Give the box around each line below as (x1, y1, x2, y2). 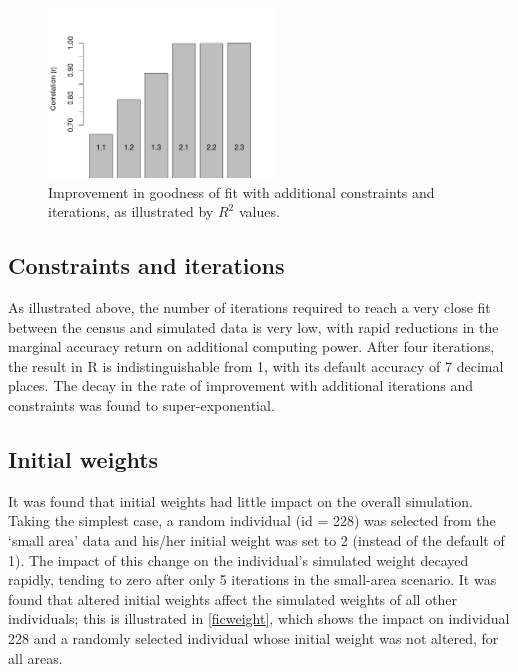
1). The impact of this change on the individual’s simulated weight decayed (8, 549, 469, 570)
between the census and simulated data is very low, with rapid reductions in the (8, 316, 499, 337)
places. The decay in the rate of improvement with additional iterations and (8, 375, 473, 396)
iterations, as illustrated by (48, 201, 214, 222)
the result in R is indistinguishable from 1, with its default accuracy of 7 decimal (8, 355, 504, 376)
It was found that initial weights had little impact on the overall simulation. (8, 490, 474, 511)
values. (238, 201, 280, 222)
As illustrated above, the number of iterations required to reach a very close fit (8, 297, 491, 318)
